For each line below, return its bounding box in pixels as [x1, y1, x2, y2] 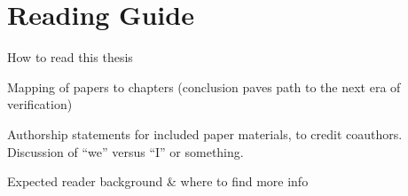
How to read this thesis [7, 48, 133, 67]
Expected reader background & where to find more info [7, 172, 309, 191]
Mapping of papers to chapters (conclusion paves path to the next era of [7, 77, 401, 96]
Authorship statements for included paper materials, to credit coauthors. [7, 124, 403, 143]
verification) [7, 95, 73, 114]
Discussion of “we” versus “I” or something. [7, 142, 244, 161]
